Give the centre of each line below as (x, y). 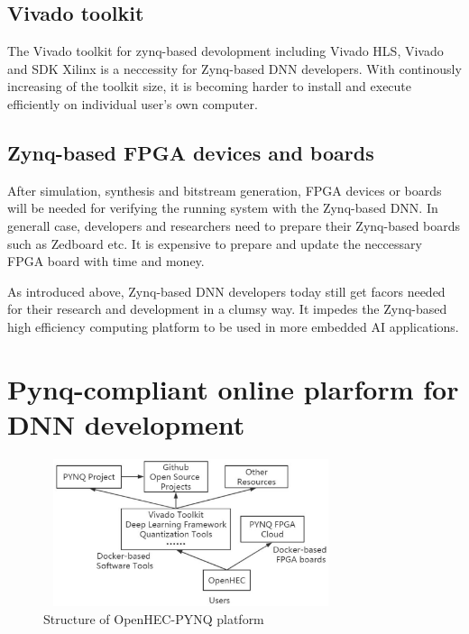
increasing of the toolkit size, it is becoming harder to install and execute (210, 86)
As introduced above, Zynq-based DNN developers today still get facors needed (226, 291)
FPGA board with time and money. (106, 261)
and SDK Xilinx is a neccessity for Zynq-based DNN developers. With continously (234, 68)
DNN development (126, 423)
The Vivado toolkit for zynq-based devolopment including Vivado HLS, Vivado (225, 51)
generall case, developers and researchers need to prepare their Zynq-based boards (234, 225)
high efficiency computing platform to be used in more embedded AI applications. (233, 326)
